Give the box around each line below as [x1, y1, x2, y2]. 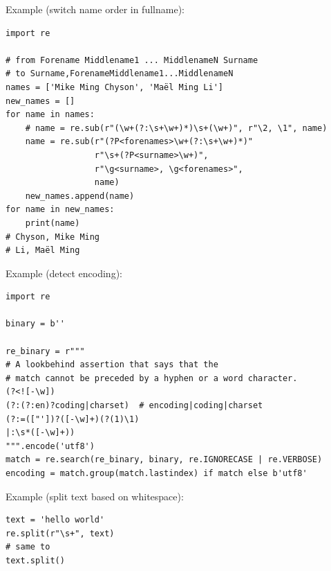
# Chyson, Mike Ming [6, 231, 100, 242]
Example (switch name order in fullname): [6, 2, 185, 16]
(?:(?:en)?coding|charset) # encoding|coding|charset [6, 401, 263, 411]
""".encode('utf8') [6, 441, 95, 451]
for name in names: [6, 109, 95, 120]
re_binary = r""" [6, 346, 85, 356]
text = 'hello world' [6, 515, 105, 525]
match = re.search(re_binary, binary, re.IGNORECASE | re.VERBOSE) [6, 455, 323, 465]
